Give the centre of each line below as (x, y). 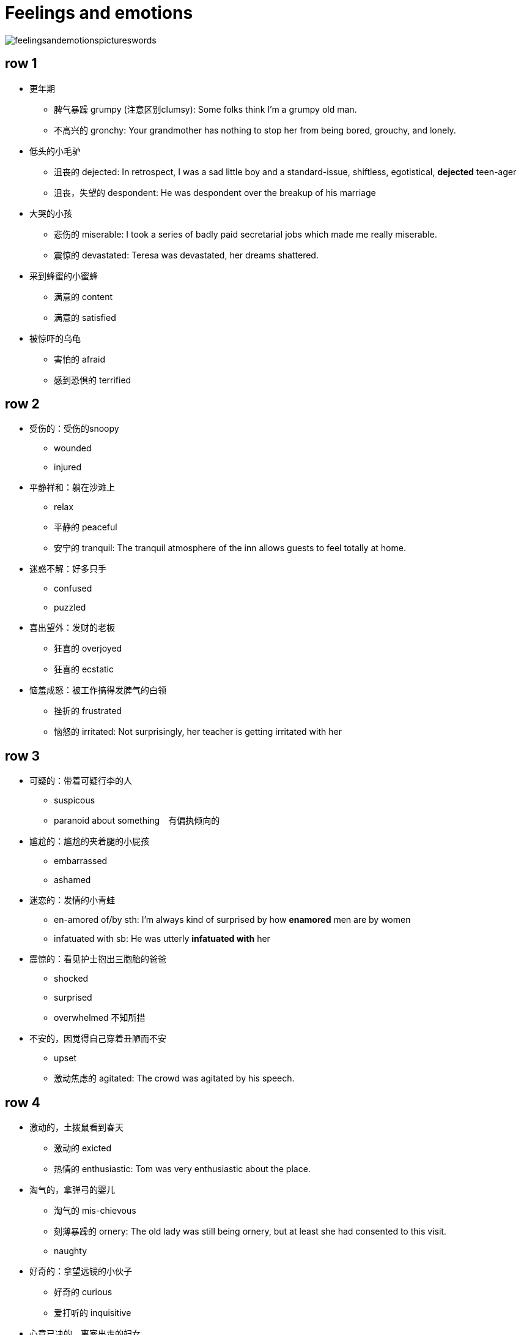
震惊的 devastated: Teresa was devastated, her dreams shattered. (186, 255)
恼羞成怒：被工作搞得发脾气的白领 (98, 690)
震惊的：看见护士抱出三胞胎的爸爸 (98, 959)
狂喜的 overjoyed (88, 649)
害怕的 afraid (80, 359)
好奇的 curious (83, 1292)
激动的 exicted (83, 1148)
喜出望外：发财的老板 (72, 628)
